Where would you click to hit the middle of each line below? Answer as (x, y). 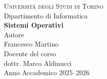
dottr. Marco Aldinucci (38, 63)
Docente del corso (30, 53)
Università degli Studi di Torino (54, 6)
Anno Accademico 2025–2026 (47, 72)
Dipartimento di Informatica (46, 15)
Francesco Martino (31, 44)
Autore (14, 34)
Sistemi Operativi (34, 25)
